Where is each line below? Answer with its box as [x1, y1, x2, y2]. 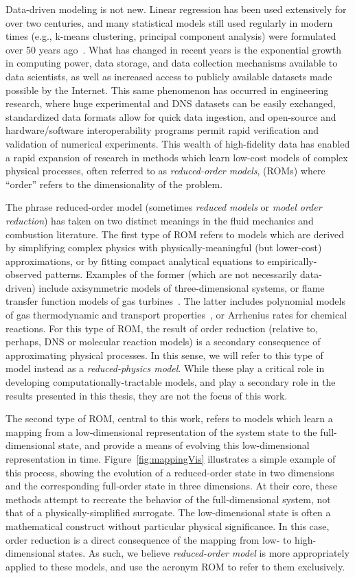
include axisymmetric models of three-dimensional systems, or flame [38, 280, 325, 294]
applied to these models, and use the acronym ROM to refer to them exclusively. [5, 559, 345, 573]
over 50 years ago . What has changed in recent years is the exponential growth [5, 42, 341, 56]
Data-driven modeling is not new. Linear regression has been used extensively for [5, 2, 347, 16]
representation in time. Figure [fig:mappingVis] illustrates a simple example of [5, 452, 336, 465]
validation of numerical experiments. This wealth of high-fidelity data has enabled [5, 136, 350, 150]
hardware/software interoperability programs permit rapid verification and [5, 123, 319, 137]
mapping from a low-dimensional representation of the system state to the [5, 424, 317, 439]
